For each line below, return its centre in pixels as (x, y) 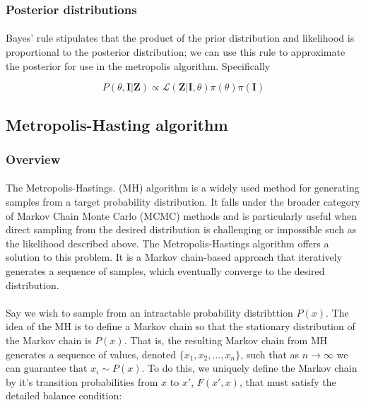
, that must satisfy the (288, 381)
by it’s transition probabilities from (82, 381)
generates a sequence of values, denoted (91, 354)
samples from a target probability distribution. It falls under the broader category (183, 202)
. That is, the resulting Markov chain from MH (226, 340)
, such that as (270, 354)
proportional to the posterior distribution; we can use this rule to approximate (176, 52)
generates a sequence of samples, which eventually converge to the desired (165, 271)
